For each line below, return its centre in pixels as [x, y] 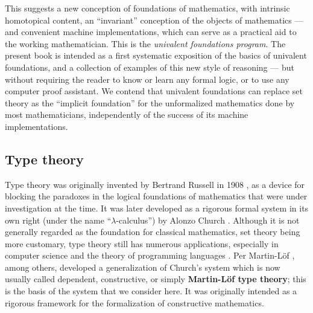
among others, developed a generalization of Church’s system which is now [143, 267]
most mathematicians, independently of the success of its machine [127, 115]
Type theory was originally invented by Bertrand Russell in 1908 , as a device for [155, 184]
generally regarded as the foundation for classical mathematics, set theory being [153, 232]
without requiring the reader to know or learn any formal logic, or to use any [147, 79]
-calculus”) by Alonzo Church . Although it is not [208, 220]
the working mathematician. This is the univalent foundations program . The [145, 43]
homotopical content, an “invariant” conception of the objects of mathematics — [154, 20]
